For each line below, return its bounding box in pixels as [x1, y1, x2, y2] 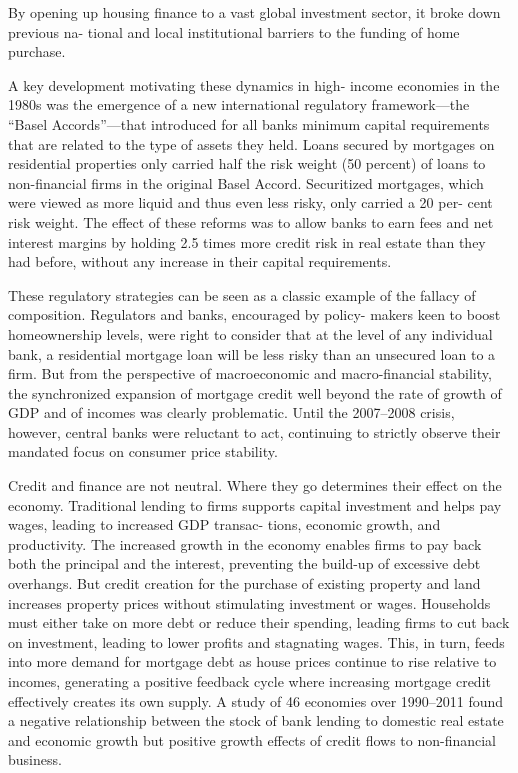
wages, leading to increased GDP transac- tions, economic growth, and [8, 514, 441, 535]
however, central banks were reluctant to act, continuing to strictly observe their [8, 421, 501, 442]
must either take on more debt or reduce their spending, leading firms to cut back [8, 612, 510, 633]
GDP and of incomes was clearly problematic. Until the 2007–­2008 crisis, [8, 402, 455, 423]
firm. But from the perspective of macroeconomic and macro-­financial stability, [8, 363, 492, 384]
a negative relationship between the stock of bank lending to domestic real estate [8, 710, 504, 731]
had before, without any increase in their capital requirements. [8, 251, 392, 272]
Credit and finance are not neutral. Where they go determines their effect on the [8, 475, 502, 496]
